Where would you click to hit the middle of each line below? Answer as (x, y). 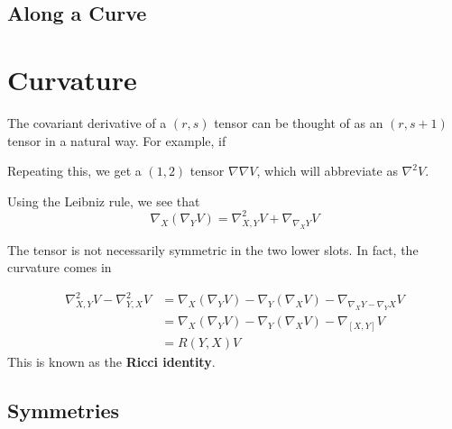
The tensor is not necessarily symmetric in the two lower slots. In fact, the (213, 249)
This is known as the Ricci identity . (111, 361)
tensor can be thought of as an (299, 122)
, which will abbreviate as (327, 171)
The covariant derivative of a (87, 122)
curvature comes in (60, 267)
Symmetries (64, 410)
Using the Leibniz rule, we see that (104, 201)
